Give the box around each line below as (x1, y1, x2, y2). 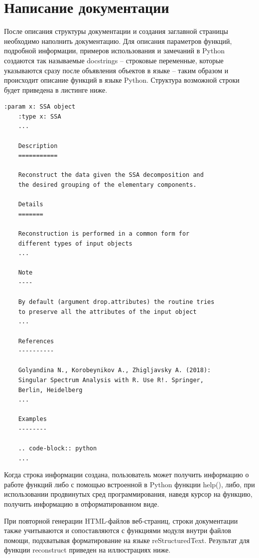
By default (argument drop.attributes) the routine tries (18, 298, 215, 306)
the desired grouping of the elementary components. (18, 181, 197, 189)
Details (18, 201, 43, 208)
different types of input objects (18, 240, 132, 247)
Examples (18, 416, 47, 423)
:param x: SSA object (4, 103, 76, 111)
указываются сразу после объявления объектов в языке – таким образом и (4, 65, 229, 75)
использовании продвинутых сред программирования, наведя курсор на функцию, (4, 489, 253, 499)
